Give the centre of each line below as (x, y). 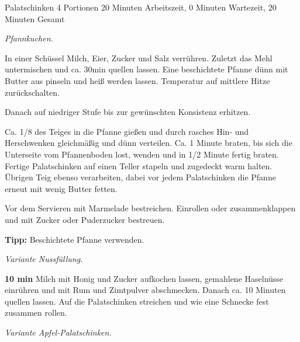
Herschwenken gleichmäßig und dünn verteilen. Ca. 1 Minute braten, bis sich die (149, 143)
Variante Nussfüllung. (44, 259)
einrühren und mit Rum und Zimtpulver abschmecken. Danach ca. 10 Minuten (145, 290)
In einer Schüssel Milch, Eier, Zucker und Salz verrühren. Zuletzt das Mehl (139, 57)
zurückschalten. (32, 92)
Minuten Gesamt (35, 18)
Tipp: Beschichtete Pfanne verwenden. (75, 239)
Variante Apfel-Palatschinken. (58, 332)
